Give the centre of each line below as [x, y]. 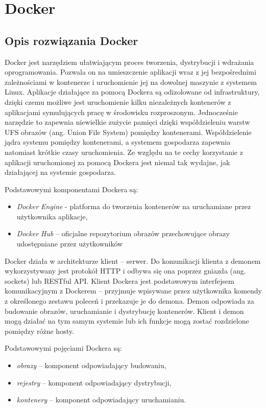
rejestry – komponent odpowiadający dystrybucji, [94, 382]
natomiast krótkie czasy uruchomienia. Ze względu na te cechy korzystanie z [124, 152]
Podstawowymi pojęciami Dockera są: [64, 348]
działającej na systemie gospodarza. [61, 172]
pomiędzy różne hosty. [39, 331]
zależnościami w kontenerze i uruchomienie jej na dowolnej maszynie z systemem [131, 82]
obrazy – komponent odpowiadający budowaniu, [91, 365]
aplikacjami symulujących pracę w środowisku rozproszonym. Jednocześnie [121, 112]
